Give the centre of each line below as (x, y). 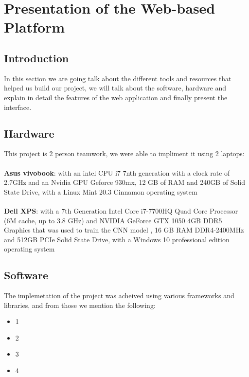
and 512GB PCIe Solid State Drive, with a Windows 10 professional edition (117, 239)
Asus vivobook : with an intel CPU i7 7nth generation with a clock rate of (117, 172)
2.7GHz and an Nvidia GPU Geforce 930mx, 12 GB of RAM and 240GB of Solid (124, 182)
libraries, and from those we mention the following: (80, 305)
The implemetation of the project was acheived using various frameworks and (119, 296)
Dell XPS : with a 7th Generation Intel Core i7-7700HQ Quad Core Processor (121, 210)
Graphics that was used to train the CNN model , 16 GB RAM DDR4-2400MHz (124, 230)
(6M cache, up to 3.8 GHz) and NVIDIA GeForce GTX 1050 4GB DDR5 (113, 220)
